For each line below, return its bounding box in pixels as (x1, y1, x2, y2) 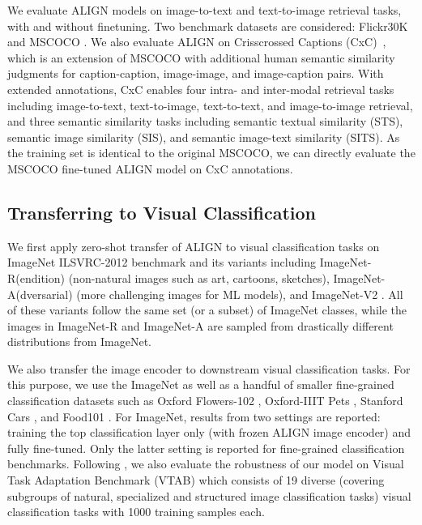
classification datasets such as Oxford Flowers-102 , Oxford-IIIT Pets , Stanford (7, 392, 403, 409)
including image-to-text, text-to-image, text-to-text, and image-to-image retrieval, (7, 96, 413, 113)
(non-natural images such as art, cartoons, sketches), (68, 269, 330, 286)
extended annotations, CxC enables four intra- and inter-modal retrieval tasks (7, 80, 394, 97)
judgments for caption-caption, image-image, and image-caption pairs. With (7, 65, 384, 82)
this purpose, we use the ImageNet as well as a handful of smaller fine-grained (7, 376, 394, 393)
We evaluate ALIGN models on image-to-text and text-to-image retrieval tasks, (7, 2, 402, 18)
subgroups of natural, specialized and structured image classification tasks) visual (7, 487, 411, 504)
